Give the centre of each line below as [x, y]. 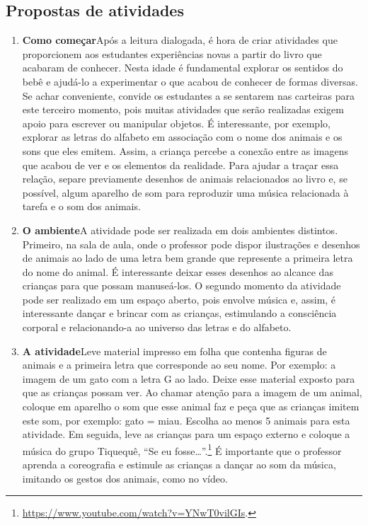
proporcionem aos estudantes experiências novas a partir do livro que [172, 53]
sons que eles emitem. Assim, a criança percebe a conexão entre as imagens [185, 150]
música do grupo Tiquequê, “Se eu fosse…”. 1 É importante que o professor [182, 449]
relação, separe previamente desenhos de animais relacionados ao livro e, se [185, 179]
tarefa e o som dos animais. [81, 206]
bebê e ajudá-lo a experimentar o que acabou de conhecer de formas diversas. [190, 81]
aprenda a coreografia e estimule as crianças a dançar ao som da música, [179, 465]
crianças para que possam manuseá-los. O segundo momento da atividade [182, 285]
